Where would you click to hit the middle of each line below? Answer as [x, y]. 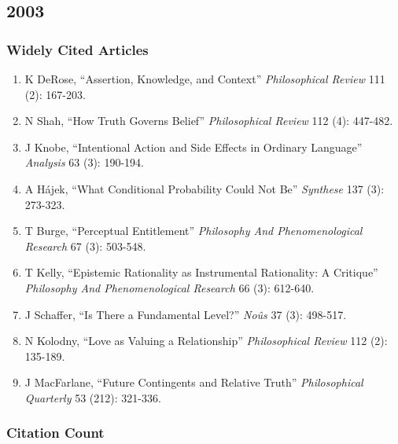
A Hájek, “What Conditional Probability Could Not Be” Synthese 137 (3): [205, 188]
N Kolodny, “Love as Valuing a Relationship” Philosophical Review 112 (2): [206, 341]
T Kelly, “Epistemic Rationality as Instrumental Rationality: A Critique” [201, 272]
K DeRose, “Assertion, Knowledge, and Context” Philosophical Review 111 [205, 79]
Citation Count [55, 433]
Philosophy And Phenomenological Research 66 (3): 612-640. [170, 287]
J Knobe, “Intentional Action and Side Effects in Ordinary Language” [193, 147]
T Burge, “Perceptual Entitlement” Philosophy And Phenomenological [193, 231]
